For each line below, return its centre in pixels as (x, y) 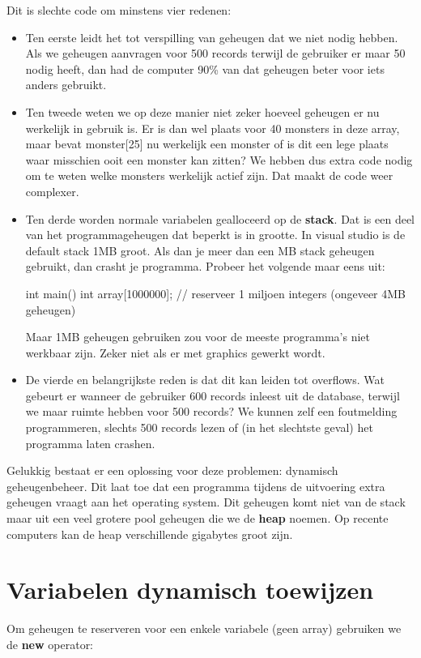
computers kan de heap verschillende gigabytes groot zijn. (150, 534)
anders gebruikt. (66, 85)
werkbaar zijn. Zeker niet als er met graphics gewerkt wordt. (175, 352)
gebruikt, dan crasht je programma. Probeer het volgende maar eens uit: (205, 266)
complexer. (52, 191)
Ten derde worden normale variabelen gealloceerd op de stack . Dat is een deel (220, 218)
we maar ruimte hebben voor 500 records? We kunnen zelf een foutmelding (211, 411)
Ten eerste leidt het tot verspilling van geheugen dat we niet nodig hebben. (212, 37)
